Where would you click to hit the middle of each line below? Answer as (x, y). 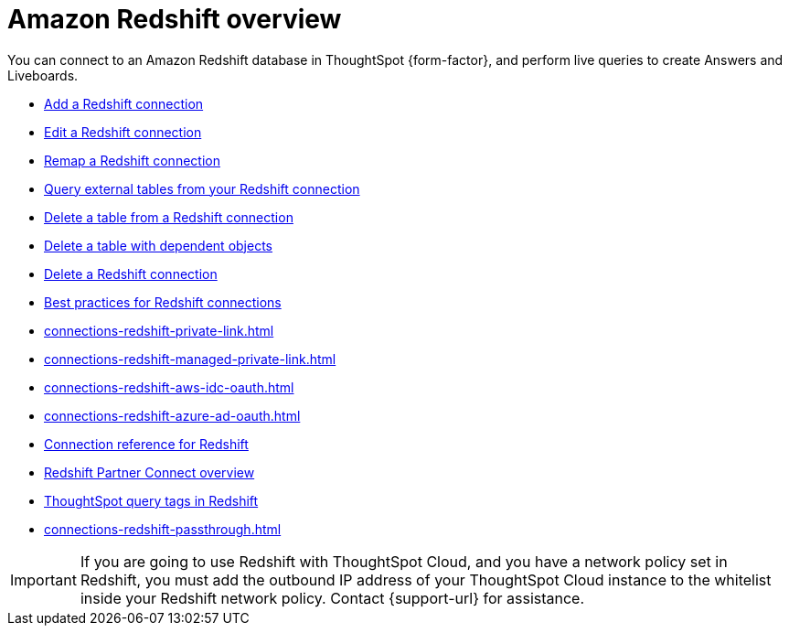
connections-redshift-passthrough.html (163, 529)
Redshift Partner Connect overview (149, 472)
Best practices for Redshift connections (163, 302)
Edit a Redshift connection (123, 132)
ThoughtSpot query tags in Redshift (151, 500)
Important (43, 579)
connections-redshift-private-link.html (159, 330)
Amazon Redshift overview (175, 19)
